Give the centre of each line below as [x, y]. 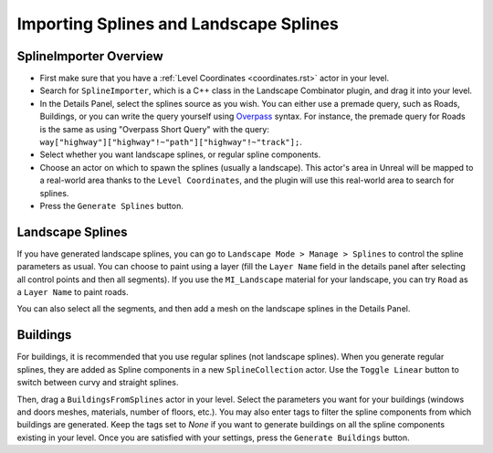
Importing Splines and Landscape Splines [178, 24]
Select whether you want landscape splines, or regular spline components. [180, 154]
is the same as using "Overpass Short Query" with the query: [154, 129]
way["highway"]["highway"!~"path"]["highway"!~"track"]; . [171, 142]
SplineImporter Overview [90, 56]
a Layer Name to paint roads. [73, 292]
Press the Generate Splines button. [112, 205]
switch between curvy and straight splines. [98, 383]
